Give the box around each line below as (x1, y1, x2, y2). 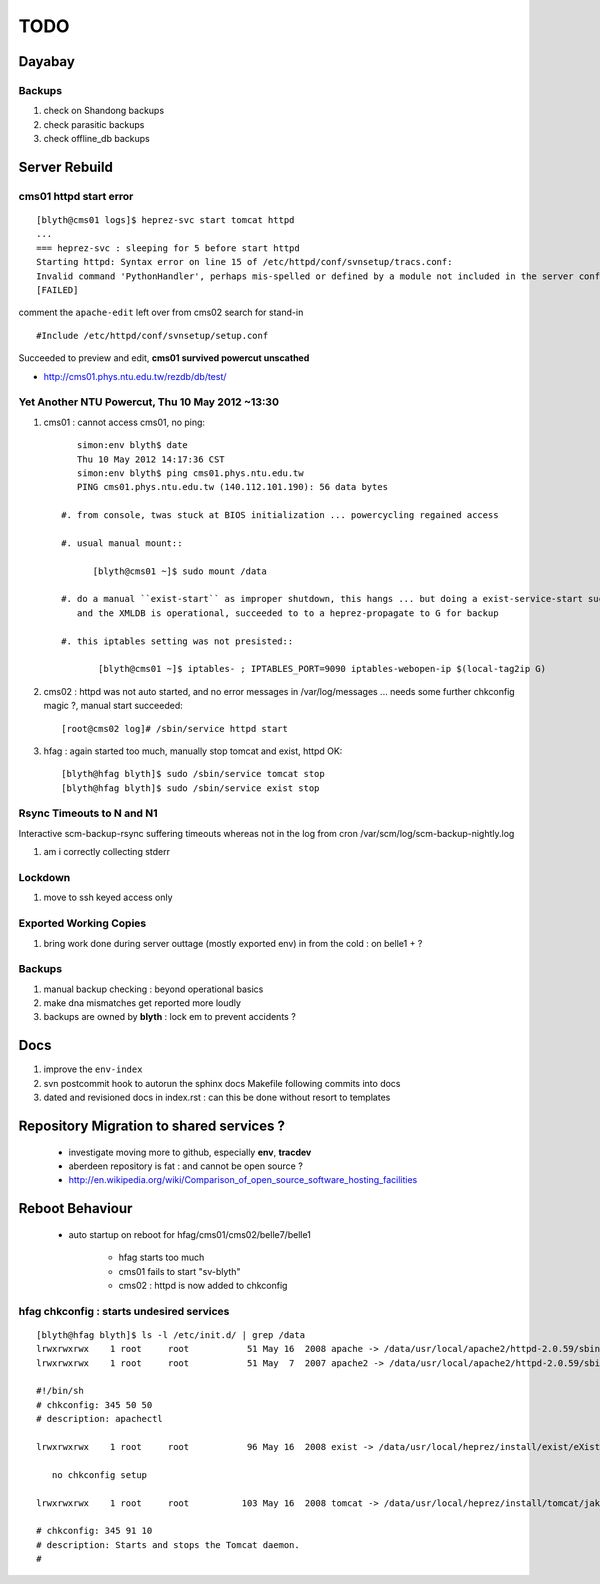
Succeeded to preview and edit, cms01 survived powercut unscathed (18, 352, 310, 364)
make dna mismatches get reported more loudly (43, 997, 242, 1009)
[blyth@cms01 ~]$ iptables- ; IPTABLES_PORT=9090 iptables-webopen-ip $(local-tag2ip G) (98, 663, 547, 675)
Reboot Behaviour (18, 1200, 133, 1217)
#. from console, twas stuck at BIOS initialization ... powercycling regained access (61, 510, 499, 521)
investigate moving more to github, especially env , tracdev (68, 1146, 312, 1158)
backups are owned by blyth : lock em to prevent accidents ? (43, 1011, 297, 1023)
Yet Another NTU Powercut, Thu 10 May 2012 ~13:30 (18, 395, 280, 409)
